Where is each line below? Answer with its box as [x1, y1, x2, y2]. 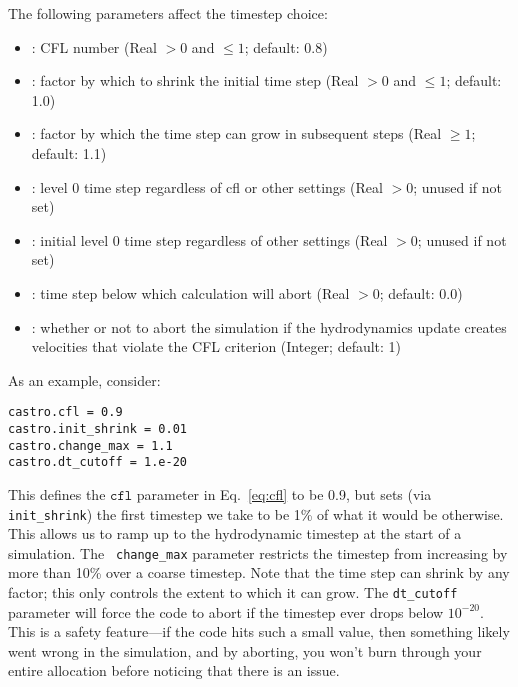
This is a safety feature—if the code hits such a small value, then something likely [8, 621, 510, 642]
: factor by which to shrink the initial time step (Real [31, 70, 359, 91]
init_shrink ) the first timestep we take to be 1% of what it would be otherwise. [8, 503, 504, 524]
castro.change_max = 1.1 [8, 438, 173, 453]
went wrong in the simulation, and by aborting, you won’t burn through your [8, 640, 482, 661]
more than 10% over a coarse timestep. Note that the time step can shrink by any [8, 562, 510, 583]
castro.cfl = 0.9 [8, 405, 123, 420]
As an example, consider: [8, 369, 161, 390]
